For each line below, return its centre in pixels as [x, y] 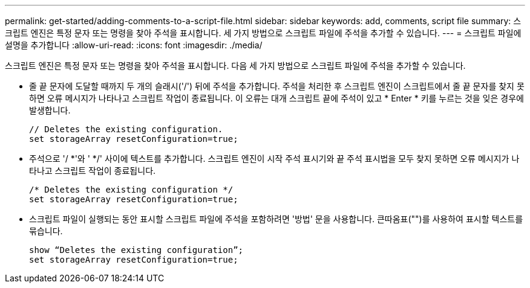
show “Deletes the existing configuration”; [136, 250]
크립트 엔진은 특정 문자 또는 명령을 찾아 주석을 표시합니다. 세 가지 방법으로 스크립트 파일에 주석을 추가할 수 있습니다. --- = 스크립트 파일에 [263, 33]
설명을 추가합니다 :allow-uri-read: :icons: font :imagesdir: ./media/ [134, 45]
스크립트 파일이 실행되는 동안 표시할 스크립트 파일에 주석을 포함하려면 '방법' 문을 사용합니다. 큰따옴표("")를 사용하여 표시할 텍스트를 [276, 219]
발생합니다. [50, 110]
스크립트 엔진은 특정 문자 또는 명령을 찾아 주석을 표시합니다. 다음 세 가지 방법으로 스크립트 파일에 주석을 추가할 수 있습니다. [235, 66]
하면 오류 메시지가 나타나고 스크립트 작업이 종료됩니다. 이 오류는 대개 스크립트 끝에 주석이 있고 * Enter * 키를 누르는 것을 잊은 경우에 [276, 98]
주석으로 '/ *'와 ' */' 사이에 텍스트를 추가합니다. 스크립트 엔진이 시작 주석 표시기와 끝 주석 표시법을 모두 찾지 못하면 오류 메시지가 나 [274, 158]
